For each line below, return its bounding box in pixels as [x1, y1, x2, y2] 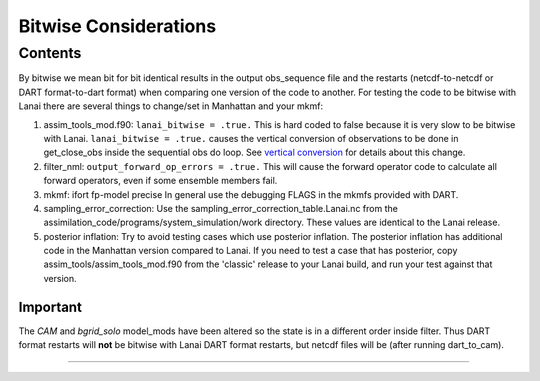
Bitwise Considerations [18, 15, 217, 37]
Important [18, 298, 82, 315]
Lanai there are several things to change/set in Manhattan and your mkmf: [18, 100, 324, 112]
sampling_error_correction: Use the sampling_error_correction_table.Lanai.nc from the [43, 202, 399, 214]
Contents [18, 44, 82, 62]
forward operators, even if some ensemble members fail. [43, 175, 278, 187]
